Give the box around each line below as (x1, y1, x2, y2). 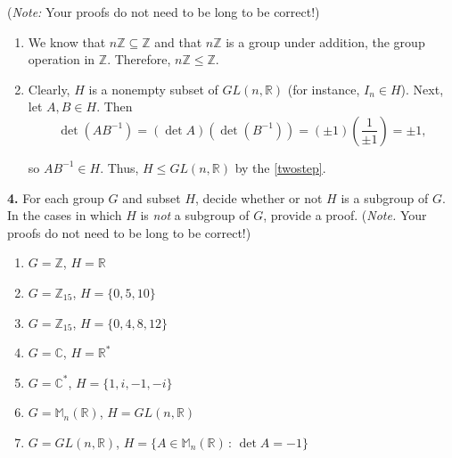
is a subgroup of (341, 188, 429, 207)
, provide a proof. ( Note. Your (263, 206, 427, 225)
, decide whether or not (195, 188, 323, 207)
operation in (28, 50, 95, 69)
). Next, (400, 79, 444, 98)
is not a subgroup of (140, 206, 250, 225)
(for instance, (287, 79, 360, 98)
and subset (122, 188, 181, 207)
